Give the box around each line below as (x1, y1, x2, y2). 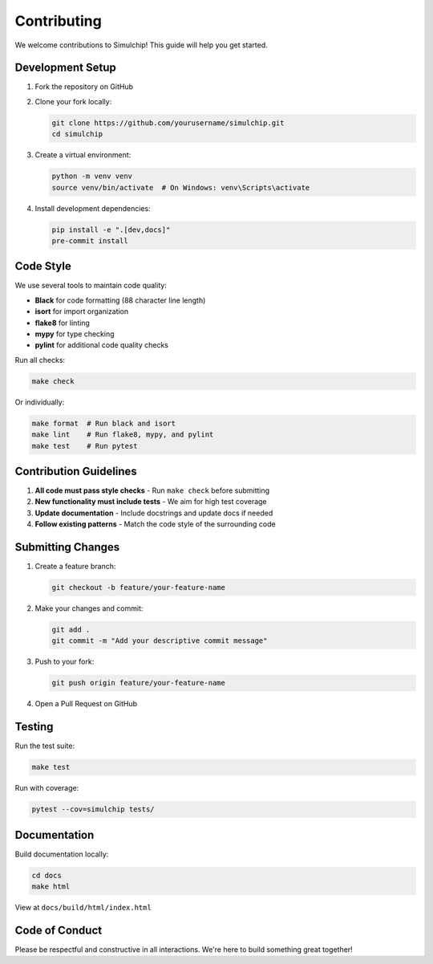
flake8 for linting (34, 318, 90, 327)
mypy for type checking (34, 329, 115, 339)
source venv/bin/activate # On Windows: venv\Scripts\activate (51, 183, 310, 192)
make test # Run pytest (31, 441, 138, 450)
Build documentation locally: (14, 849, 109, 859)
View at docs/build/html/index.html (14, 903, 152, 913)
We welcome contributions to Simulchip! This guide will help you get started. (14, 40, 268, 50)
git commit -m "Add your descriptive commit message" (51, 637, 268, 645)
